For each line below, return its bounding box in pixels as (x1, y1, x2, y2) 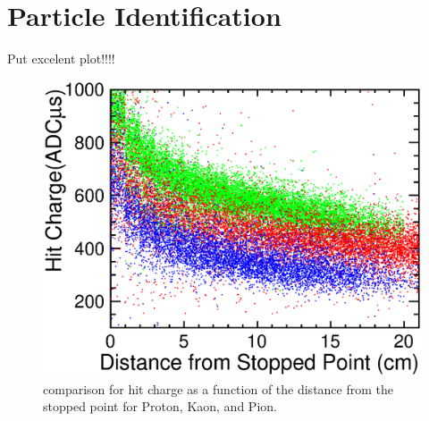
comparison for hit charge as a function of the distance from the (43, 379, 393, 398)
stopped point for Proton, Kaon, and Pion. (43, 397, 277, 416)
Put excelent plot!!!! (7, 49, 115, 68)
